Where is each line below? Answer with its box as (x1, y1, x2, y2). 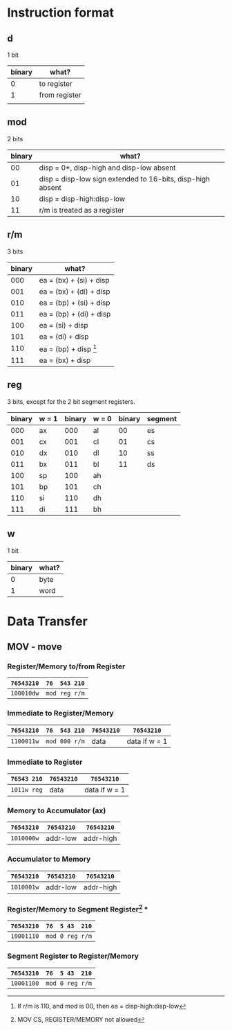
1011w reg (10, 786, 43, 794)
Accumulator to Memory (7, 854, 91, 864)
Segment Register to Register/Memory (7, 951, 139, 961)
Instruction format (7, 5, 114, 21)
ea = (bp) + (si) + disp (39, 298, 110, 308)
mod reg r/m (46, 689, 85, 698)
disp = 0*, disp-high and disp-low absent (39, 163, 176, 172)
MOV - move (7, 641, 62, 652)
